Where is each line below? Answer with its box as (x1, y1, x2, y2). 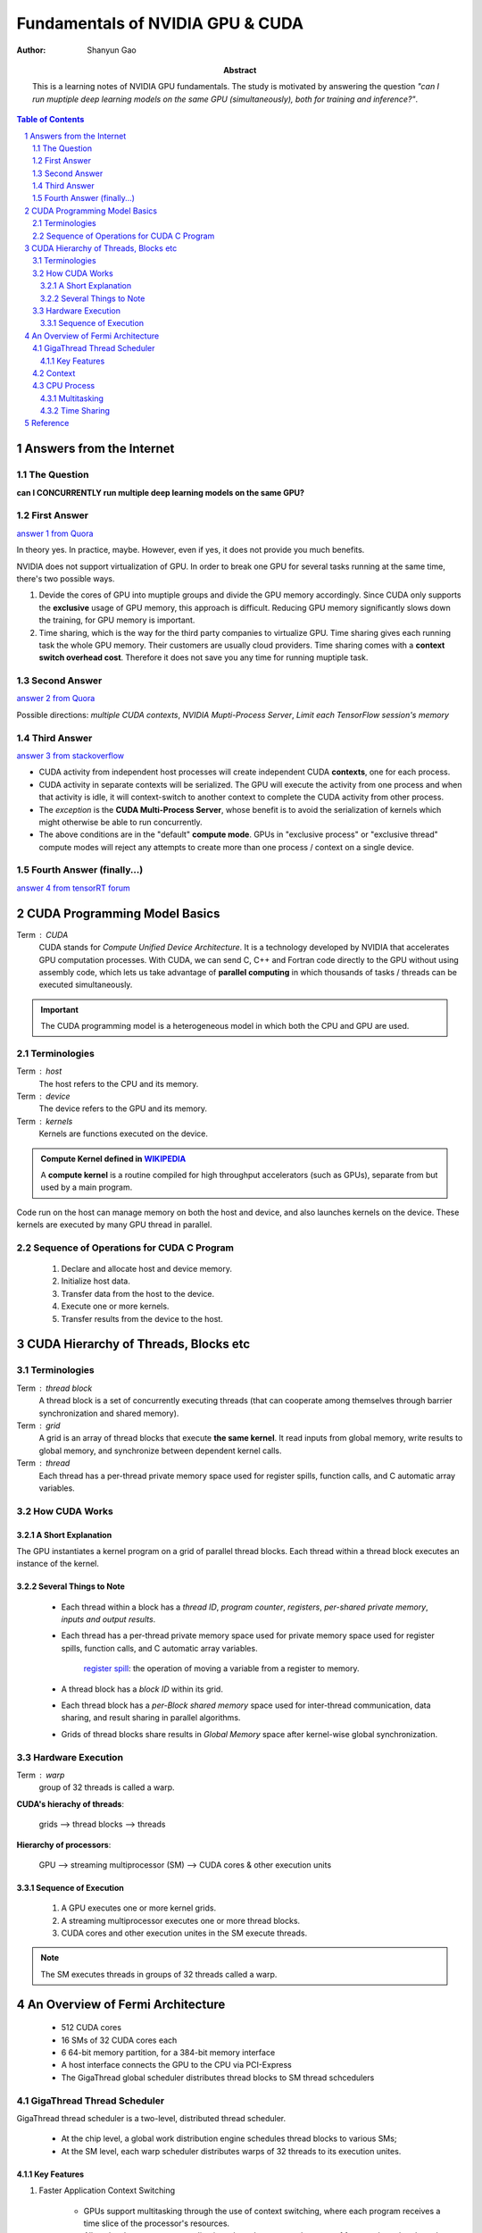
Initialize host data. (61, 1275, 131, 1286)
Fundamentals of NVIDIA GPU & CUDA (16, 13, 304, 33)
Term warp (16, 1769, 65, 1780)
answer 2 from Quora (16, 693, 96, 704)
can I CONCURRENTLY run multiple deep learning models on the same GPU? (16, 487, 305, 498)
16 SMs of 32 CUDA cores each (61, 2035, 178, 2045)
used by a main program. (40, 1182, 133, 1192)
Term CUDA (16, 929, 69, 940)
